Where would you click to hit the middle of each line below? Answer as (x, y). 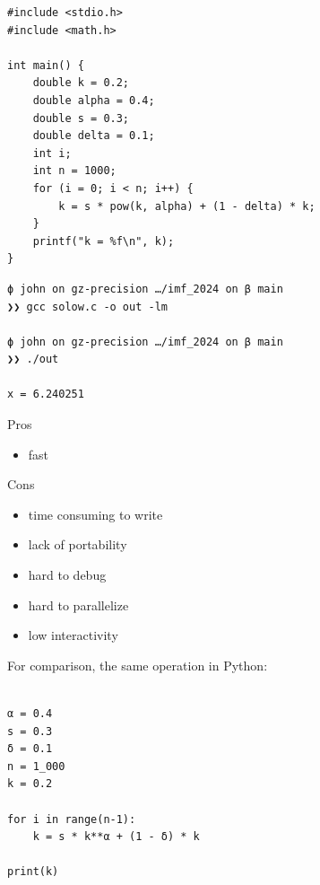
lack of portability (78, 544)
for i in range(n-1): (72, 819)
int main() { (46, 65)
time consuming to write (95, 514)
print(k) (33, 872)
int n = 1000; (74, 171)
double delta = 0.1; (94, 136)
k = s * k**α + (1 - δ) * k (116, 837)
